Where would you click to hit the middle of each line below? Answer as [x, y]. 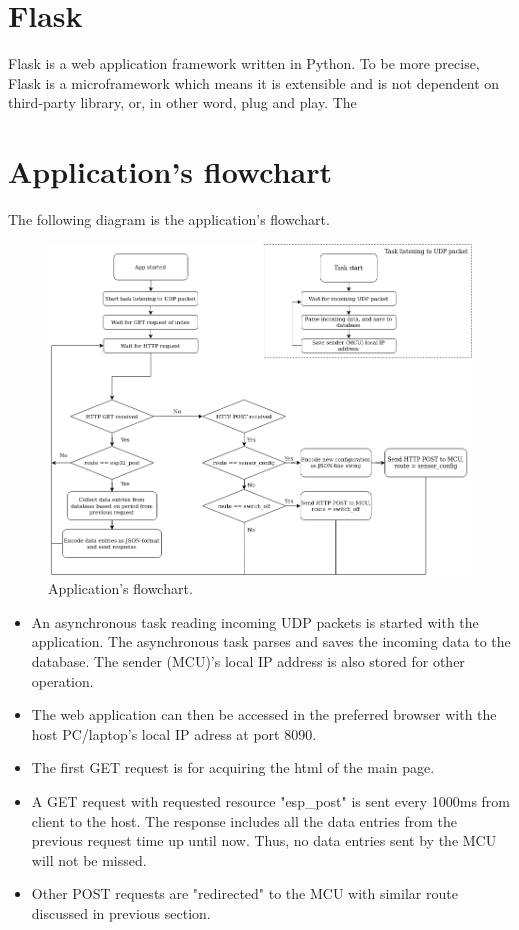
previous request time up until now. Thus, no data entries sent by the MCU [264, 840]
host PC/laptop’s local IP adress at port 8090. [174, 733]
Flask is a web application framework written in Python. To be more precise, [244, 63]
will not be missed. [89, 859]
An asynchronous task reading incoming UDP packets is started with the [255, 621]
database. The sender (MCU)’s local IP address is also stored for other [248, 661]
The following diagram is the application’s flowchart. [169, 219]
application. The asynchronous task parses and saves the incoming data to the [271, 641]
